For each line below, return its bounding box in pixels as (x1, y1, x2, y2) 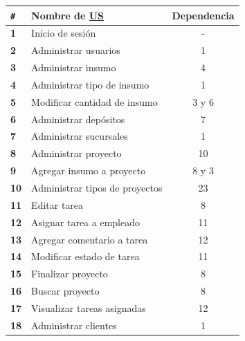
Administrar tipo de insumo (31, 77, 149, 91)
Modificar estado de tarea (31, 249, 140, 264)
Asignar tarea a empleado (31, 214, 140, 229)
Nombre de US (31, 8, 105, 22)
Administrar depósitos (31, 111, 125, 126)
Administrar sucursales (31, 129, 128, 143)
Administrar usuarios (31, 43, 120, 57)
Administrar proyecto (31, 146, 122, 160)
